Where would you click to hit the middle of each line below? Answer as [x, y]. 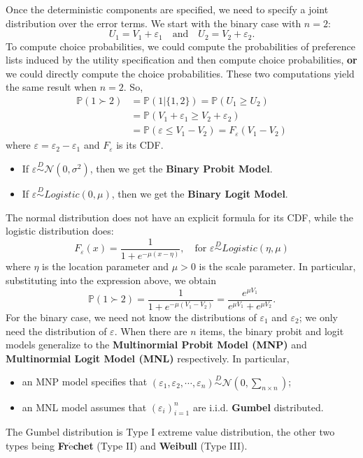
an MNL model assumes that [84, 407]
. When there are [151, 331]
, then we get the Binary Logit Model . [200, 194]
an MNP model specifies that [85, 382]
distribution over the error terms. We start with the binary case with [154, 23]
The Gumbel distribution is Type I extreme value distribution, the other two [170, 432]
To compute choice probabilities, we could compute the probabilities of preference [181, 46]
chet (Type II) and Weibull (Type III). [160, 445]
